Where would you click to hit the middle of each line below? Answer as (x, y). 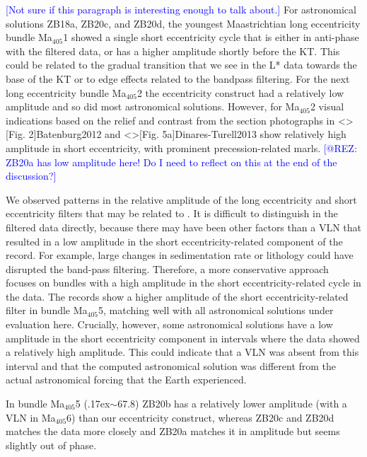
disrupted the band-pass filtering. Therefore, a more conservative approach (167, 268)
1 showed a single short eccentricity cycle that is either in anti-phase (211, 37)
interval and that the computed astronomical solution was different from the (171, 365)
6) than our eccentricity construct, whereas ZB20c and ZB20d (200, 417)
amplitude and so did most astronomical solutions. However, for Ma (153, 106)
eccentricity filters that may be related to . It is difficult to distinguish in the (172, 213)
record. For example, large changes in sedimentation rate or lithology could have (180, 255)
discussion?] (31, 176)
